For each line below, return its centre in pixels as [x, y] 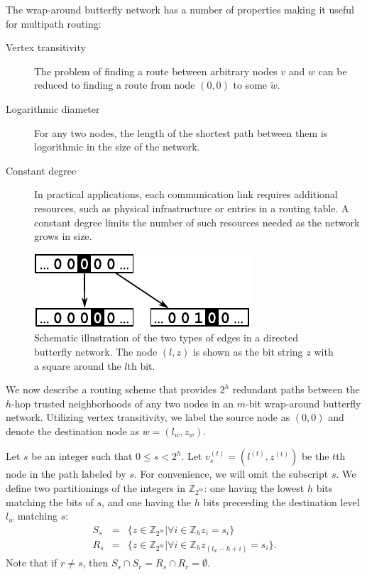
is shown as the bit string [248, 351]
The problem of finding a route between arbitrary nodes [156, 71]
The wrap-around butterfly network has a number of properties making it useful [180, 9]
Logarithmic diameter [53, 108]
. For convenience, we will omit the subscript [231, 474]
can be [333, 71]
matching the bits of [50, 502]
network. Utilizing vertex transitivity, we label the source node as [148, 417]
